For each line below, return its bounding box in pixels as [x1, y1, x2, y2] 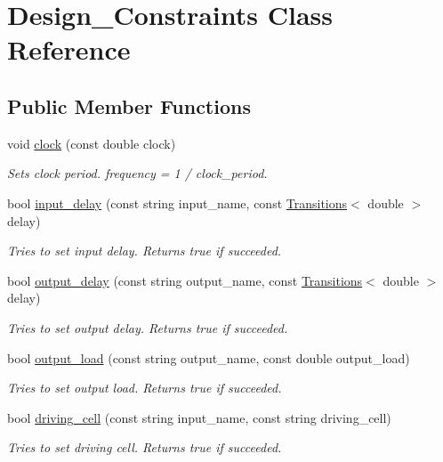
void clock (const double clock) [7, 134, 176, 152]
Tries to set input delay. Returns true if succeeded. [7, 241, 282, 260]
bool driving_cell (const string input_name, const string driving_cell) [7, 408, 391, 426]
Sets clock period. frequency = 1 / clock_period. [7, 164, 268, 182]
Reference [7, 31, 131, 68]
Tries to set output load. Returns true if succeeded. [7, 378, 282, 397]
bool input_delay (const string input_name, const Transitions [7, 193, 348, 212]
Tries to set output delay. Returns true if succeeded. [7, 318, 288, 336]
